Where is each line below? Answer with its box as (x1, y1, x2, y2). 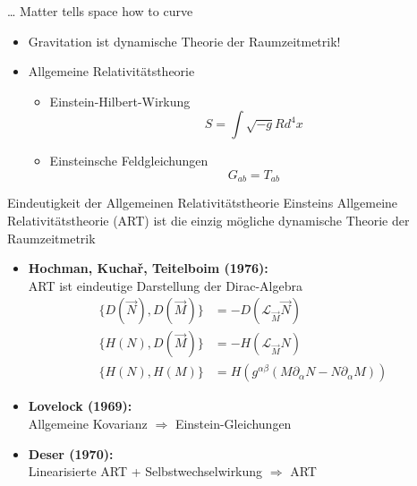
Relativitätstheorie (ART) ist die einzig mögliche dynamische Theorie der (7, 211, 410, 230)
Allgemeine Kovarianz (28, 414, 148, 433)
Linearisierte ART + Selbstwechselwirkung (28, 462, 263, 481)
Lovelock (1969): (28, 396, 132, 415)
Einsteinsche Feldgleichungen (49, 151, 208, 170)
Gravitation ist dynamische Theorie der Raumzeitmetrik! (28, 31, 341, 50)
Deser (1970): (28, 444, 114, 463)
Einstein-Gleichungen (174, 414, 292, 433)
